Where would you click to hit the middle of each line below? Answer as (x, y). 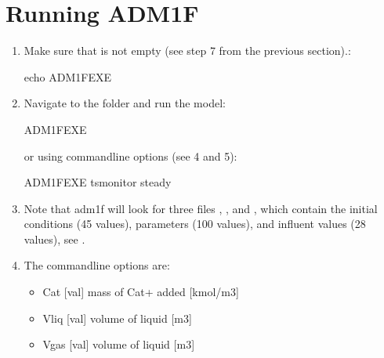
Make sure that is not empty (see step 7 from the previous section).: (187, 51)
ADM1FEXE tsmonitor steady (98, 182)
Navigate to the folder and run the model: (125, 103)
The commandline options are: (97, 265)
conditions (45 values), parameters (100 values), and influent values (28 (195, 224)
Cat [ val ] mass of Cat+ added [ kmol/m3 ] (141, 292)
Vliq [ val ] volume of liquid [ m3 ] (117, 318)
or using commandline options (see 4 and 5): (130, 155)
